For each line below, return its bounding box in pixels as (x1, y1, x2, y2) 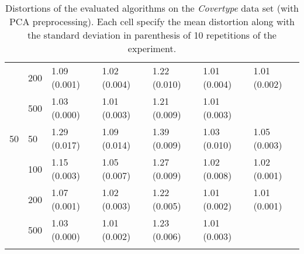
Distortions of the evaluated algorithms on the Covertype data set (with (5, 1, 299, 15)
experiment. (127, 42, 177, 55)
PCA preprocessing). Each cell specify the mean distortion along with (9, 15, 295, 28)
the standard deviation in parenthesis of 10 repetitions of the (27, 28, 277, 42)
